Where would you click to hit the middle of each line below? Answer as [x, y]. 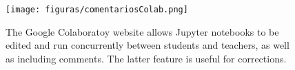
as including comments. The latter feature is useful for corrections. [146, 58]
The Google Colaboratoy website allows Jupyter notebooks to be [142, 31]
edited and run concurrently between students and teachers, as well [147, 45]
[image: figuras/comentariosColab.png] [97, 10]
